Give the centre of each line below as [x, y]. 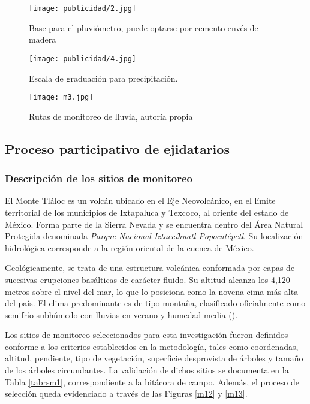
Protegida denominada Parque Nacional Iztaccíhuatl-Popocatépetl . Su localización [154, 236]
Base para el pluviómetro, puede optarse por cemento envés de [144, 27]
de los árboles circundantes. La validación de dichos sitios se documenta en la [147, 370]
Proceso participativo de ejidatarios [117, 148]
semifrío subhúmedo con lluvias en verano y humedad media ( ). [121, 314]
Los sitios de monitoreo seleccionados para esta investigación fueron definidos [147, 335]
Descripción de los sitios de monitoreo [99, 178]
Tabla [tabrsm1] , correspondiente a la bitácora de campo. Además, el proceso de [152, 382]
